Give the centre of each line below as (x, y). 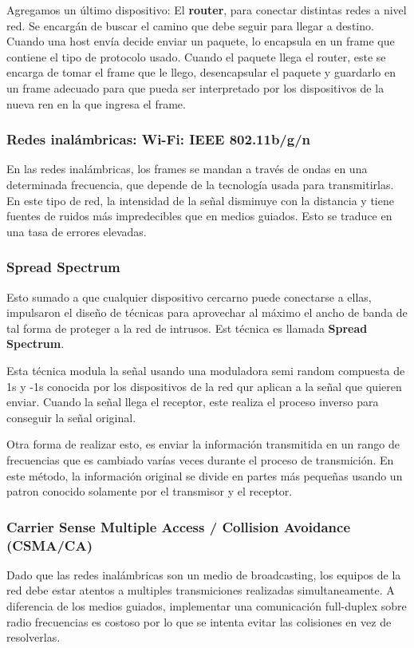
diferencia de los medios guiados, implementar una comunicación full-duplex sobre (207, 606)
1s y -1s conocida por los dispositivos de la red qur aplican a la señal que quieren (204, 386)
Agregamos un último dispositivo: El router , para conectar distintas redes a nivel (207, 10)
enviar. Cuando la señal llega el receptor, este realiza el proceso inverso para (193, 402)
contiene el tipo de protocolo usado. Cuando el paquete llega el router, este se (196, 56)
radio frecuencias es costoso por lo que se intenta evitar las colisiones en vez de (199, 621)
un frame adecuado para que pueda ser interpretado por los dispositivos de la (195, 87)
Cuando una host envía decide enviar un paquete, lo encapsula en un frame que (201, 41)
